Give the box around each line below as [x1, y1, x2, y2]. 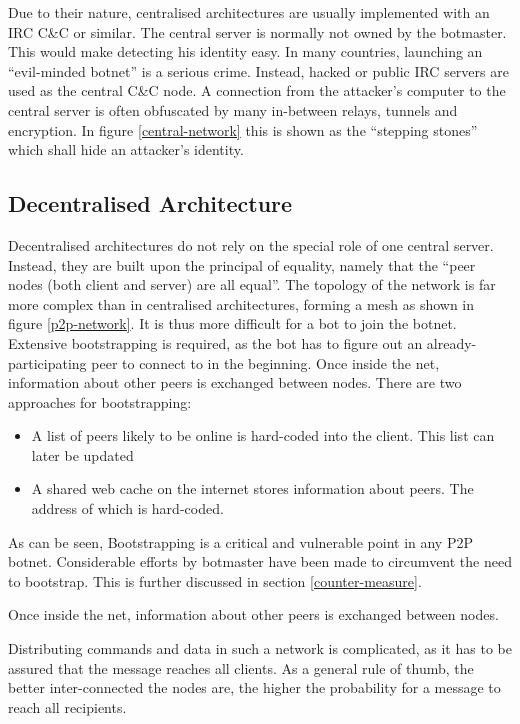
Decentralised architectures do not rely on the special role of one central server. [8, 234, 494, 255]
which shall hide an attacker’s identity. [8, 139, 244, 160]
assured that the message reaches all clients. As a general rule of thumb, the [8, 657, 474, 678]
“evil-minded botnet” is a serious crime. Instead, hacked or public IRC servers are [8, 60, 509, 81]
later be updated [31, 444, 134, 465]
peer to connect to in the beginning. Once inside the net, [91, 352, 440, 373]
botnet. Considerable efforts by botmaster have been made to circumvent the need [8, 551, 512, 572]
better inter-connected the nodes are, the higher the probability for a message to [8, 677, 501, 698]
